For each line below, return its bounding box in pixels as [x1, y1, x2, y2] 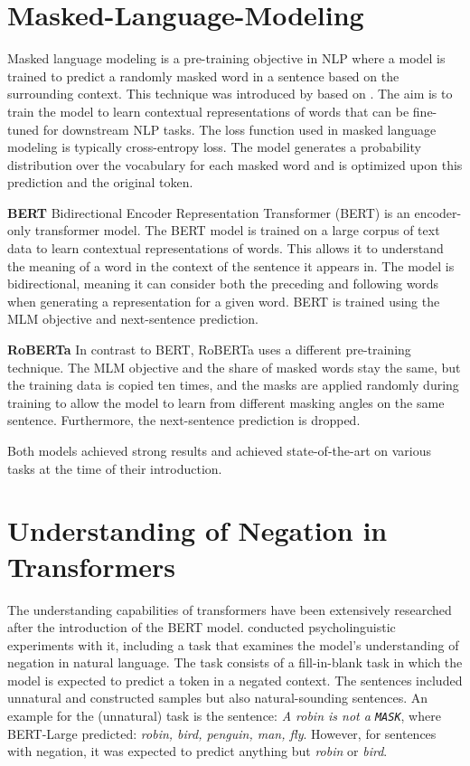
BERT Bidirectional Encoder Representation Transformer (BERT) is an [7, 203, 410, 222]
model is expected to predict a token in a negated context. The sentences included [7, 670, 463, 689]
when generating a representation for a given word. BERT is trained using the [7, 291, 440, 310]
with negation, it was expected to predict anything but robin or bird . [7, 742, 388, 761]
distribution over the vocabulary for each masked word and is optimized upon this [7, 155, 463, 174]
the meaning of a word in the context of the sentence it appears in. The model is [7, 256, 455, 275]
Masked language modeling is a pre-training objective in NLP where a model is [7, 49, 446, 68]
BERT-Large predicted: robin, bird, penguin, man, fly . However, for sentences [7, 723, 437, 742]
